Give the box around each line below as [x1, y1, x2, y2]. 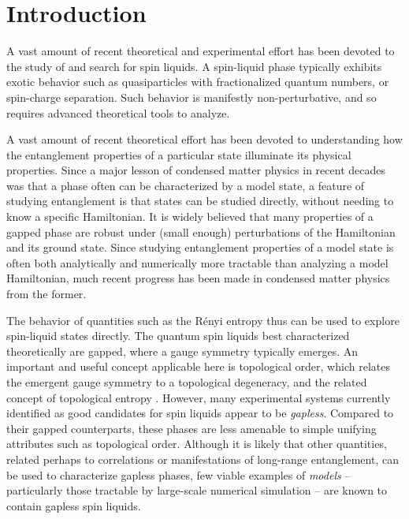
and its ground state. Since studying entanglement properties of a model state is [6, 239, 394, 256]
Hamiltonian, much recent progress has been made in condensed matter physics [6, 270, 390, 286]
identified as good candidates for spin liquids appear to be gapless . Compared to [6, 405, 394, 421]
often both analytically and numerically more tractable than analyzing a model [6, 254, 389, 271]
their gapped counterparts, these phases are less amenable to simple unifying [6, 420, 377, 436]
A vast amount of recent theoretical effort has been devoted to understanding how [6, 131, 403, 147]
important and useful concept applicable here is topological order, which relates [6, 358, 390, 375]
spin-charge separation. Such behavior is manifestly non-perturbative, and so [6, 88, 377, 105]
